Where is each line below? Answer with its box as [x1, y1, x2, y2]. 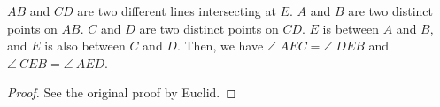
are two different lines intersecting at [77, 2, 276, 19]
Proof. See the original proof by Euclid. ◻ [7, 83, 236, 102]
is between [322, 19, 380, 37]
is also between [44, 36, 126, 55]
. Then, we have [176, 36, 264, 55]
